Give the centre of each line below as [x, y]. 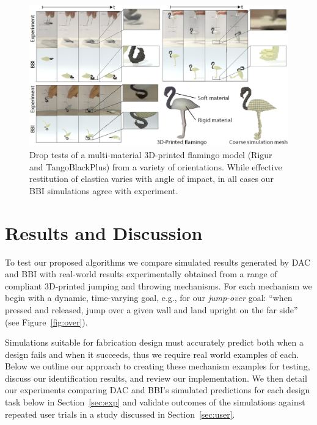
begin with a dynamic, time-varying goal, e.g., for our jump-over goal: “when [149, 298]
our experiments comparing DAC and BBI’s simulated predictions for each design [158, 390]
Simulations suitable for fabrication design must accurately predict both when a [154, 342]
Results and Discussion [104, 232]
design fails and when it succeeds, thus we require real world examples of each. [152, 354]
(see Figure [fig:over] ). [46, 321]
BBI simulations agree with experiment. [104, 190]
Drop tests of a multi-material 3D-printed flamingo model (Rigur [151, 155]
